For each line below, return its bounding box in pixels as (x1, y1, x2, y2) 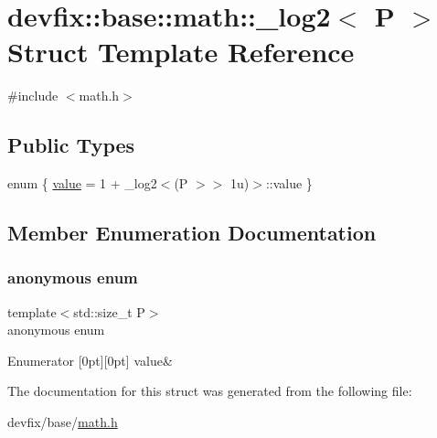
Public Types (7, 131, 135, 159)
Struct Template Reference (7, 33, 355, 70)
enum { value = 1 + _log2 (7, 174, 157, 193)
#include (7, 86, 59, 105)
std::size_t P (73, 302, 145, 321)
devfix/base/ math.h (7, 412, 118, 432)
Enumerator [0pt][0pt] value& (7, 350, 173, 369)
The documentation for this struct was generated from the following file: (7, 381, 412, 401)
